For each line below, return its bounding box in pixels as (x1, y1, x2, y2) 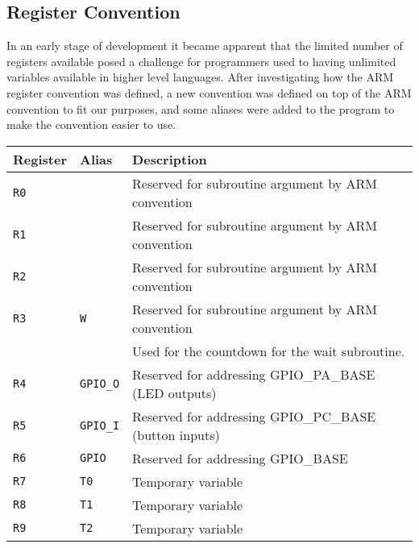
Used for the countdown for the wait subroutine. (132, 341, 405, 360)
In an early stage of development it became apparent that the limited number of (6, 37, 403, 54)
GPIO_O (79, 376, 120, 390)
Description (132, 149, 207, 168)
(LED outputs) (132, 383, 217, 402)
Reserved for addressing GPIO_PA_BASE (132, 364, 375, 384)
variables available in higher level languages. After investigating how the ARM (6, 68, 394, 85)
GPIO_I (79, 418, 120, 432)
